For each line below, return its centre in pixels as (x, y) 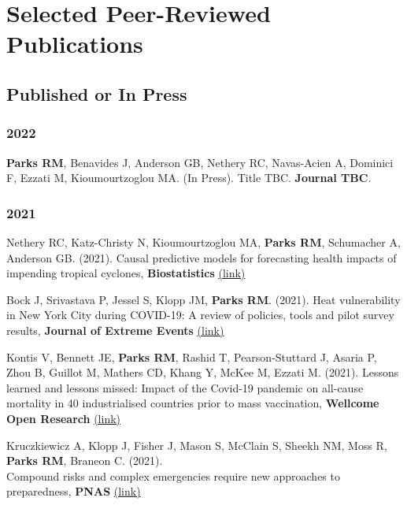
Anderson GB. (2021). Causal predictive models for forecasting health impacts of (202, 257)
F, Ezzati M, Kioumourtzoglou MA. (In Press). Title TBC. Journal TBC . (189, 178)
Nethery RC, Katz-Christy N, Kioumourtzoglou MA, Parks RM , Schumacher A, (203, 241)
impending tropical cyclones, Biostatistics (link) (126, 273)
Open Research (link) (64, 418)
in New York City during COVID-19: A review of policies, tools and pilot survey (200, 315)
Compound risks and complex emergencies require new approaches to (173, 475)
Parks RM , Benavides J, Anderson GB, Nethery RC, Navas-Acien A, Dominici (200, 162)
